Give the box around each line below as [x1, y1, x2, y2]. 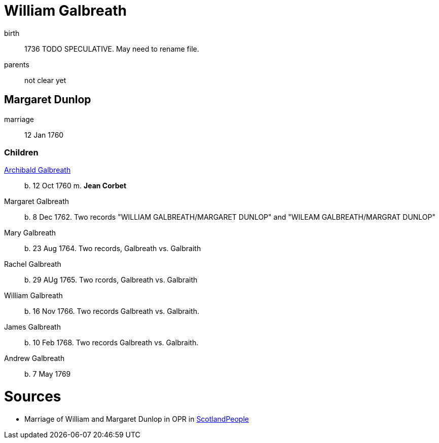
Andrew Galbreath [4, 354, 65, 363]
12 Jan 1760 [24, 130, 64, 139]
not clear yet [24, 75, 66, 85]
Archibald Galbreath [4, 166, 71, 175]
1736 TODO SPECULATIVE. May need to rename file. [24, 44, 199, 53]
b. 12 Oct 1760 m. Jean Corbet [24, 181, 127, 190]
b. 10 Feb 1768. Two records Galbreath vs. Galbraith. [24, 338, 199, 347]
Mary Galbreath [4, 228, 56, 237]
